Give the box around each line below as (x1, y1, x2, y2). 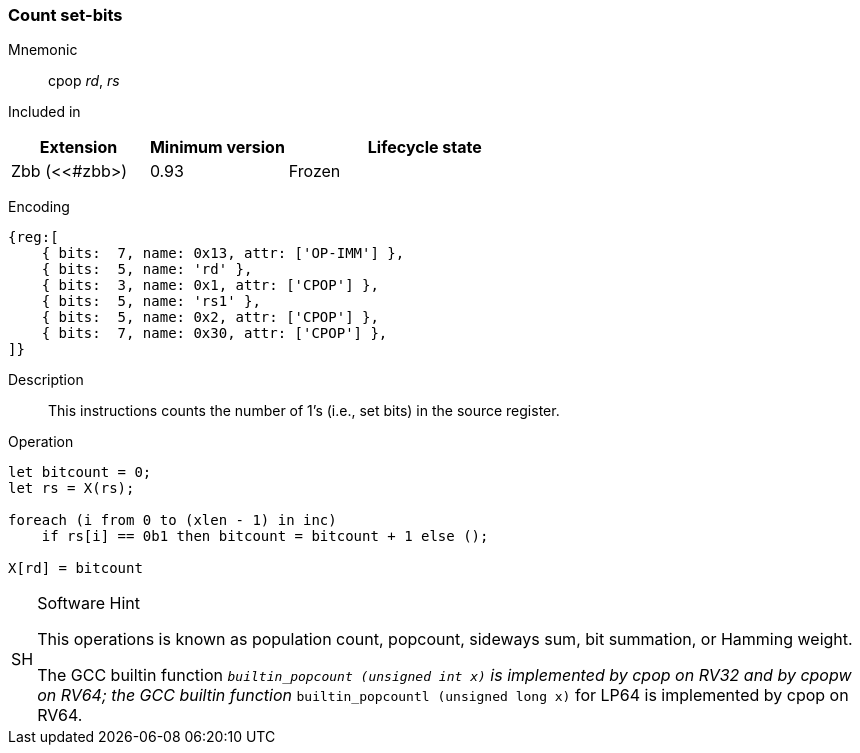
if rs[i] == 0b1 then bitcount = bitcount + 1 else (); (41, 528, 489, 545)
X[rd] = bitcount (8, 560, 143, 577)
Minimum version (149, 137, 285, 158)
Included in (8, 103, 81, 121)
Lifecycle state (367, 137, 482, 158)
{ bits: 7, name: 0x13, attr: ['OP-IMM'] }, (41, 245, 405, 262)
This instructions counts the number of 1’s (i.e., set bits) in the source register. (48, 402, 560, 420)
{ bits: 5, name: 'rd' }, (41, 261, 253, 278)
